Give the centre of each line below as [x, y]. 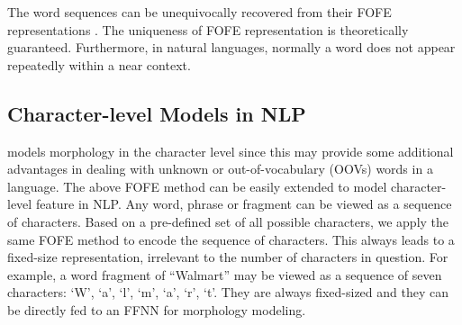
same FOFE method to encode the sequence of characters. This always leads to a [231, 239]
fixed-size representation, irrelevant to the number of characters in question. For [228, 257]
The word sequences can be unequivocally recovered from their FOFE [199, 12]
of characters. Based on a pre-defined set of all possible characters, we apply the [228, 221]
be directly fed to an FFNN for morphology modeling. [157, 309]
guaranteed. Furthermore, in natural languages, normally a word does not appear [231, 47]
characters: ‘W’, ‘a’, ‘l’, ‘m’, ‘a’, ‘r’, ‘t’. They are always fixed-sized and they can [228, 292]
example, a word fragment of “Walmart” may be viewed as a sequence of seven [225, 274]
